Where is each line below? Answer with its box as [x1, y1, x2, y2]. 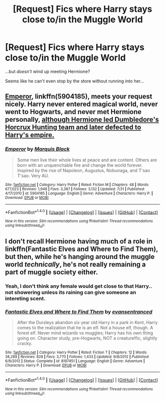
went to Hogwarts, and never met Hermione [5, 108, 142, 116]
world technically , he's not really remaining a [5, 260, 146, 268]
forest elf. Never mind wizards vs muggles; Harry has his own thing [17, 330, 153, 336]
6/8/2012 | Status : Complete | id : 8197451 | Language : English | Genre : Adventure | [5, 359, 145, 364]
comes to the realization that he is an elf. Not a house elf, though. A [17, 325, 153, 331]
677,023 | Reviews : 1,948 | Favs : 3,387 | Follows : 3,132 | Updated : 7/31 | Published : [5, 186, 145, 191]
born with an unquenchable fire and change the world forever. [17, 162, 143, 168]
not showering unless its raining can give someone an [5, 289, 137, 295]
